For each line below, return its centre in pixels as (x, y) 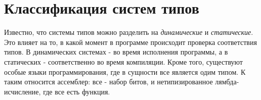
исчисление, (23, 91)
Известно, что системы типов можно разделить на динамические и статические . (129, 32)
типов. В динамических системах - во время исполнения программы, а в (116, 52)
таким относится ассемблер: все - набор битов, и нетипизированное (108, 82)
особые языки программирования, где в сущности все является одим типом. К (125, 71)
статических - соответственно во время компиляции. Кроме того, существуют (123, 61)
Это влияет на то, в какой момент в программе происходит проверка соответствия (130, 42)
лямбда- (227, 82)
